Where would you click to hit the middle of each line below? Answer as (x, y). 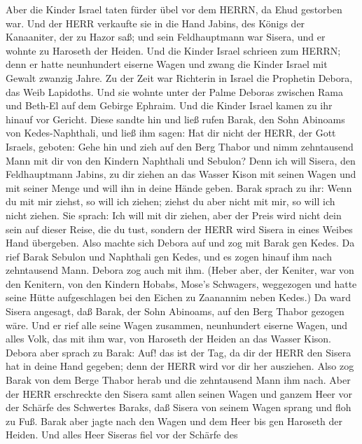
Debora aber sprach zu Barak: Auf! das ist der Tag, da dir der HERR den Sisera (179, 352)
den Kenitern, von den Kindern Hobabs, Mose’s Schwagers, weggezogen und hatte (181, 283)
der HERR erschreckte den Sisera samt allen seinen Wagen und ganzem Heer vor (179, 393)
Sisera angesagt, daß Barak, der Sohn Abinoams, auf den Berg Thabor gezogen (175, 311)
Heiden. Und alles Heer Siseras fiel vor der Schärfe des (122, 435)
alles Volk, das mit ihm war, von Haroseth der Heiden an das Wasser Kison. (169, 339)
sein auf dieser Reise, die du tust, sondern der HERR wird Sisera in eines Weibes (179, 229)
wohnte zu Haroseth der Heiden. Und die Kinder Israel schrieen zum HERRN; (173, 50)
